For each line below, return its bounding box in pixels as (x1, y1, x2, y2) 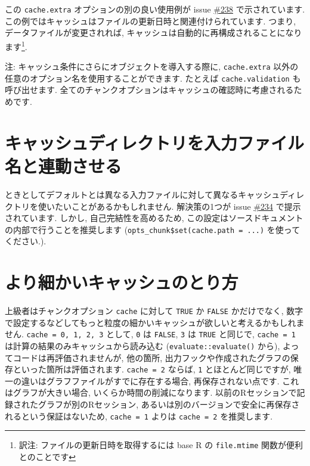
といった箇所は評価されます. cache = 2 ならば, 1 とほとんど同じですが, (13, 363, 291, 375)
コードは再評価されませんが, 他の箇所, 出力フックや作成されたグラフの (13, 351, 290, 364)
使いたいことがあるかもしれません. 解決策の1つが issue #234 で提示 (38, 200, 301, 212)
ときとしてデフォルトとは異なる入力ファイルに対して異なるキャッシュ (5, 188, 280, 200)
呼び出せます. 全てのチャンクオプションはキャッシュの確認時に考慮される (5, 83, 294, 96)
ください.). (5, 235, 46, 247)
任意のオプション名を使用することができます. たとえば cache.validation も (5, 72, 301, 84)
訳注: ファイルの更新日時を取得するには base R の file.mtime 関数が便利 (18, 439, 303, 451)
